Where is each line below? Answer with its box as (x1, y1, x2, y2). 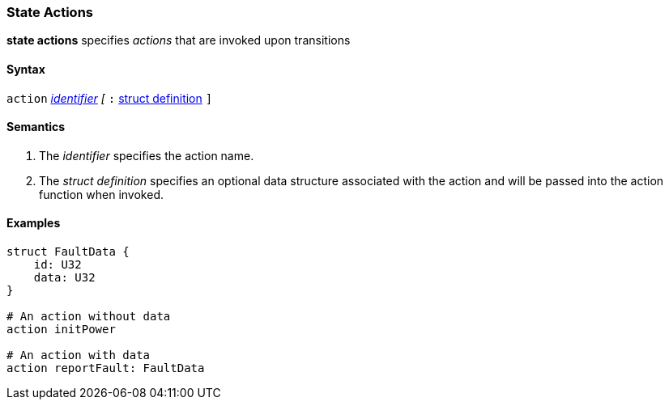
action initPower (6, 323, 116, 336)
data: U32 (33, 271, 96, 285)
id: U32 (33, 258, 82, 272)
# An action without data (6, 310, 171, 324)
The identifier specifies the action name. (39, 148, 254, 163)
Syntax (6, 61, 45, 76)
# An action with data (6, 349, 151, 362)
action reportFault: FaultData (6, 362, 205, 375)
